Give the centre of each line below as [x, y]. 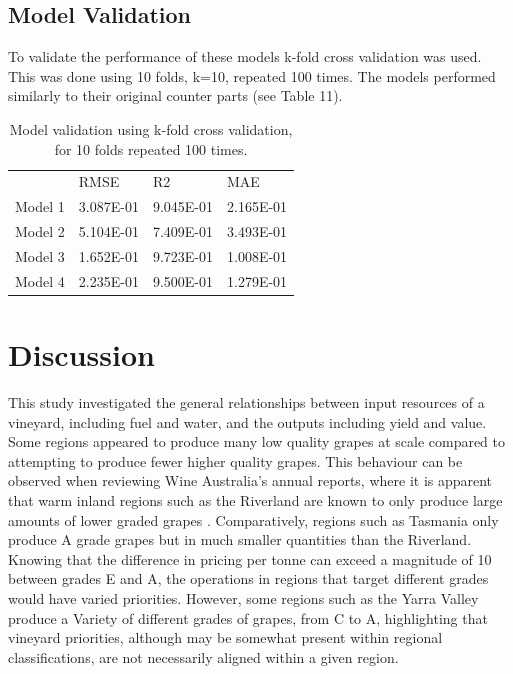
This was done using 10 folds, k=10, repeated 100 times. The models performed [252, 75]
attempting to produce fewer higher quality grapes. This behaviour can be [235, 460]
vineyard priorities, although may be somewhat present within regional [225, 637]
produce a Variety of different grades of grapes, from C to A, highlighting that [248, 617]
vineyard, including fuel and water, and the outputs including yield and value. [247, 421]
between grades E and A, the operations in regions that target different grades [248, 578]
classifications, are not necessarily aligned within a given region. [203, 656]
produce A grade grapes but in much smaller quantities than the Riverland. [240, 539]
